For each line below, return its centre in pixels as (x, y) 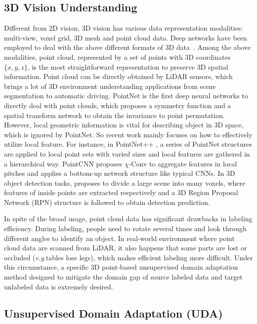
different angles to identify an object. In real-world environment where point (119, 238)
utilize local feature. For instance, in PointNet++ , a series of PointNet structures (128, 144)
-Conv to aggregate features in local (183, 163)
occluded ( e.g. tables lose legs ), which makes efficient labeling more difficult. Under (128, 257)
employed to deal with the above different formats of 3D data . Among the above (128, 47)
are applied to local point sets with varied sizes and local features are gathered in (127, 153)
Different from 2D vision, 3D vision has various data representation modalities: (124, 28)
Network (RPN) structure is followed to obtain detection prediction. (107, 202)
